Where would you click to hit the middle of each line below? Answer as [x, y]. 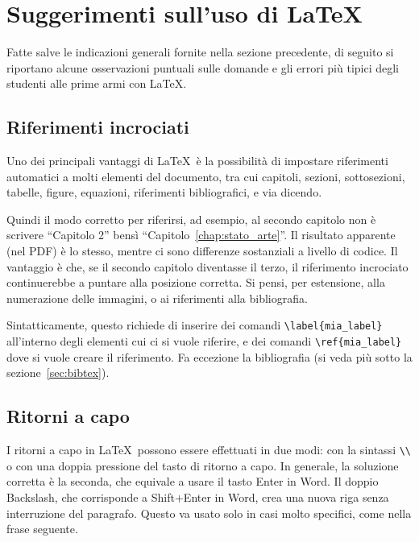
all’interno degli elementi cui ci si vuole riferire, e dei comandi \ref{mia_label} [204, 341]
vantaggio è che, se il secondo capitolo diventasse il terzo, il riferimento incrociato [207, 266]
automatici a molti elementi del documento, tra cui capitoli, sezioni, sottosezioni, [206, 176]
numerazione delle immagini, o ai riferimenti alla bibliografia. [157, 298]
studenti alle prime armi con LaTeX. [97, 83]
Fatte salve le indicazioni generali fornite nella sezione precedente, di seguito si [200, 52]
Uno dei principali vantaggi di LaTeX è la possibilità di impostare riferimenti [197, 161]
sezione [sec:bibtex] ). [58, 372]
